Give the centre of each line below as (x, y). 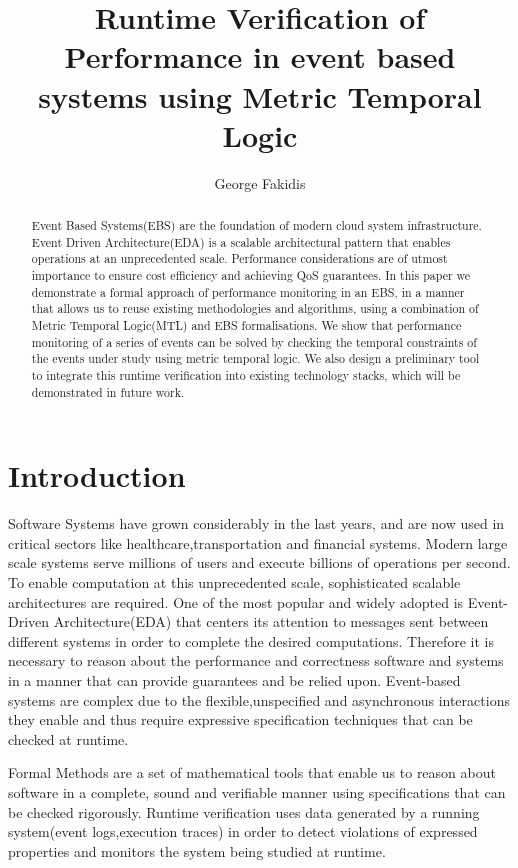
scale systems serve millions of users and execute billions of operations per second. (259, 562)
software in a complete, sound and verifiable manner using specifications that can (257, 791)
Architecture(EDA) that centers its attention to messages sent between (271, 621)
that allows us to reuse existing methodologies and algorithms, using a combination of (255, 308)
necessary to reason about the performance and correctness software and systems (256, 660)
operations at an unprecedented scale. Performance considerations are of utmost (239, 258)
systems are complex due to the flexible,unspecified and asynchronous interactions (259, 699)
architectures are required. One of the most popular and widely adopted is (236, 601)
